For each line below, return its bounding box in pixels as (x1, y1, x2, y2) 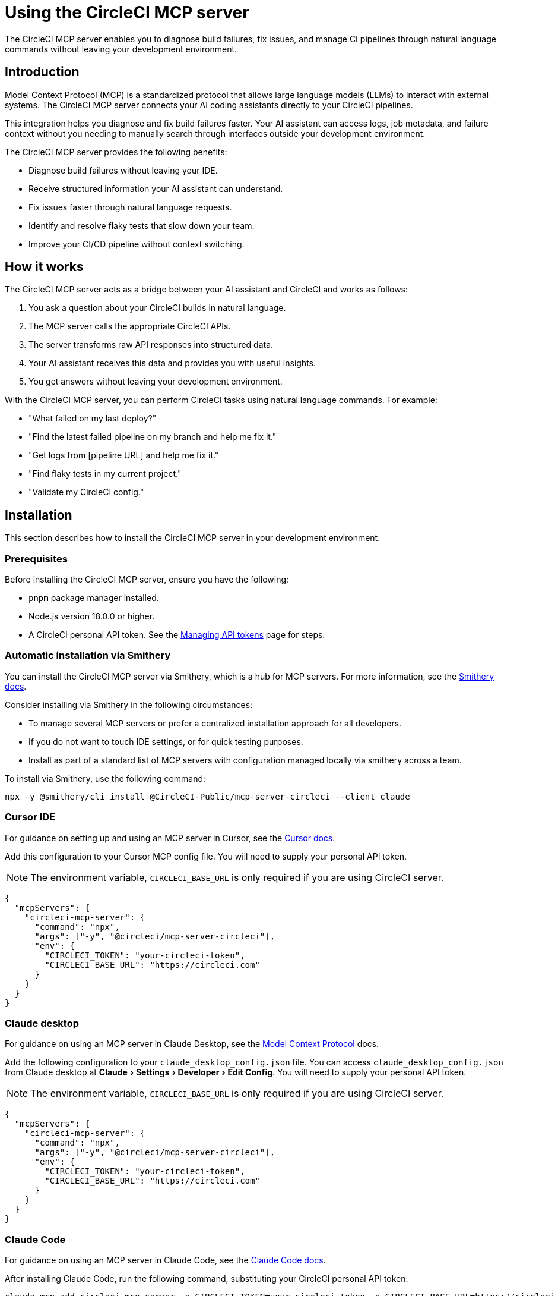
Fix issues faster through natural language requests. (28, 202, 232, 212)
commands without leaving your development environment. (5, 43, 237, 54)
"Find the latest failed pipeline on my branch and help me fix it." (28, 432, 277, 442)
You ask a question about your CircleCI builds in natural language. (28, 303, 286, 313)
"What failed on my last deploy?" (28, 413, 157, 424)
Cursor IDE (5, 811, 56, 823)
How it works (5, 259, 84, 275)
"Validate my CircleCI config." (28, 487, 144, 498)
